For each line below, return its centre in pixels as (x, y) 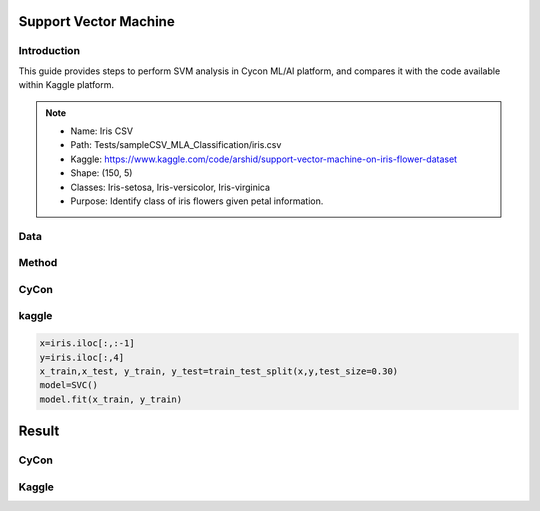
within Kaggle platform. (66, 85)
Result (39, 431)
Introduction (49, 51)
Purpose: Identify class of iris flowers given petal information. (197, 201)
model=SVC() (69, 385)
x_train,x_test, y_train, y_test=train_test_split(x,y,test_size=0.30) (219, 371)
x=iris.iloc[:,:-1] (87, 343)
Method (38, 263)
